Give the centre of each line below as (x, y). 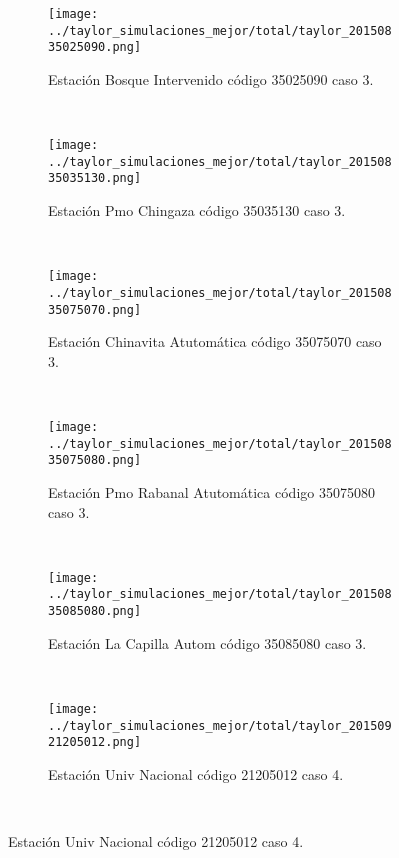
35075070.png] (95, 309)
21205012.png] (95, 742)
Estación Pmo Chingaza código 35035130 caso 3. (197, 210)
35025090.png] (95, 47)
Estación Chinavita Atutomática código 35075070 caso (215, 341)
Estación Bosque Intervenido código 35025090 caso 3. (211, 78)
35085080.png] (95, 611)
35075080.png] (95, 460)
